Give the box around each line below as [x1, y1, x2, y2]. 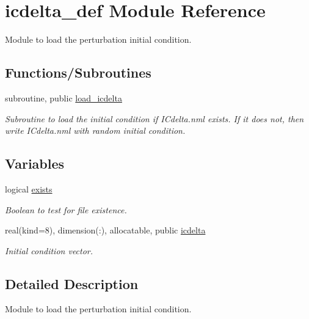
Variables [5, 154, 65, 173]
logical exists [5, 182, 53, 195]
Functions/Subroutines [5, 63, 151, 82]
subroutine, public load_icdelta [5, 91, 122, 104]
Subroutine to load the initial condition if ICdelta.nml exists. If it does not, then [5, 112, 304, 125]
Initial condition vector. [5, 244, 93, 257]
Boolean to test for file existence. [5, 203, 127, 216]
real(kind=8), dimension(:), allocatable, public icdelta [5, 224, 206, 237]
